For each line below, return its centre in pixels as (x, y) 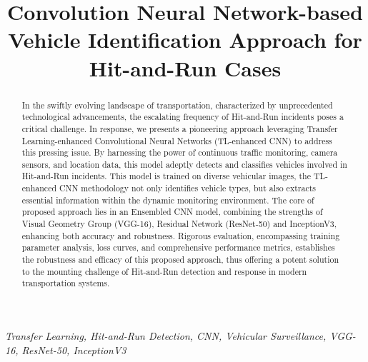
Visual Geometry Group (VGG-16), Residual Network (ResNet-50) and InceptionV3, (179, 224)
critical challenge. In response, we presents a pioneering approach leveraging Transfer (180, 128)
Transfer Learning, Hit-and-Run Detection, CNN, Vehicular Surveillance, (166, 336)
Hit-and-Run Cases (185, 67)
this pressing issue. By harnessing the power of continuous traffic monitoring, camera (180, 152)
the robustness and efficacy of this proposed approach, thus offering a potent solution (180, 260)
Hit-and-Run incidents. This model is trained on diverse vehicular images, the (166, 176)
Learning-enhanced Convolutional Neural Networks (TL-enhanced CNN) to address (177, 140)
